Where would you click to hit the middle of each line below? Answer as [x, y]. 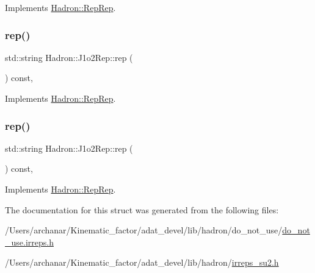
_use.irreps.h [29, 242]
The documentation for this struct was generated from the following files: [142, 209]
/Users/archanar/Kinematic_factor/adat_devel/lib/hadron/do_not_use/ [144, 230]
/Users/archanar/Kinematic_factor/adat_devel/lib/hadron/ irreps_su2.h [142, 262]
